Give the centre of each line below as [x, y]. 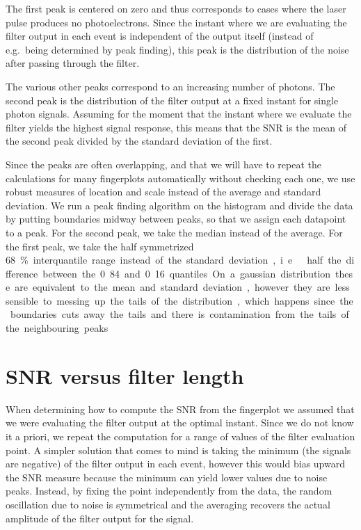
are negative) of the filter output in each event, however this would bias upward [175, 464]
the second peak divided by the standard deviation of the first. [139, 141]
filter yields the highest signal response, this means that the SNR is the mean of [176, 127]
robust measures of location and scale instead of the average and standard [163, 192]
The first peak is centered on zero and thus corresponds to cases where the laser [176, 8]
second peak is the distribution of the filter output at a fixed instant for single [172, 100]
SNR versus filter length [125, 375]
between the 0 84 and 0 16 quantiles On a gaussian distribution [187, 273]
